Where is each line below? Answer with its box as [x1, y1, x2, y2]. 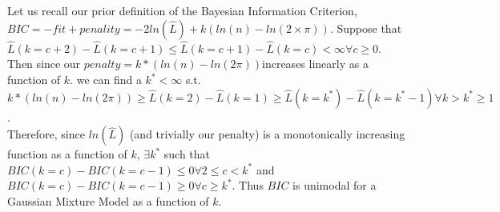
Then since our [7, 55, 81, 72]
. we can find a [70, 71, 142, 87]
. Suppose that [329, 19, 402, 36]
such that [163, 146, 211, 162]
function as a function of [7, 146, 127, 162]
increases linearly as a [262, 55, 369, 72]
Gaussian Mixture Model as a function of [7, 192, 209, 209]
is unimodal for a [292, 177, 377, 194]
